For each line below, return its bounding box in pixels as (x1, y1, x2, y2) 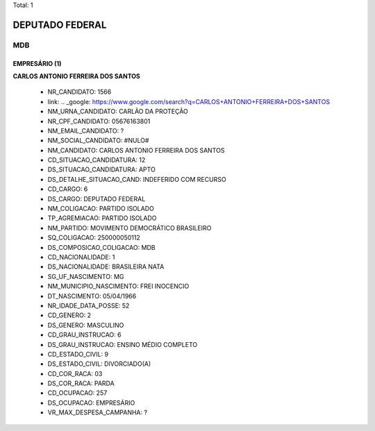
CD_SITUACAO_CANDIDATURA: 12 (47, 156, 146, 164)
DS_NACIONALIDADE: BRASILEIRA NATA (47, 262, 165, 271)
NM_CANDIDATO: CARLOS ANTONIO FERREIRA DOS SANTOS (47, 146, 225, 154)
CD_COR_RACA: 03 (47, 369, 103, 378)
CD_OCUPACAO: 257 (47, 389, 108, 397)
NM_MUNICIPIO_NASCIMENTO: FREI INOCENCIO (47, 282, 190, 291)
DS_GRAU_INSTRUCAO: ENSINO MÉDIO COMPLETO (47, 340, 198, 348)
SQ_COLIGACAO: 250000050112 (47, 233, 140, 242)
